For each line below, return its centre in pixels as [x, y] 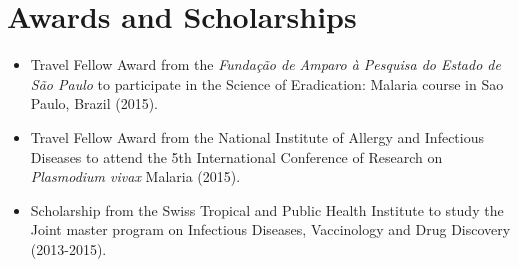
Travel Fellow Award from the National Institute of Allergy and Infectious [257, 136]
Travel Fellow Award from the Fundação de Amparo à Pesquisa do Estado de [265, 64]
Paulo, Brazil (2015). [94, 103]
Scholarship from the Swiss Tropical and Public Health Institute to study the [267, 209]
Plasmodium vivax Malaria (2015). [135, 176]
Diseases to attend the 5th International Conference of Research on [236, 156]
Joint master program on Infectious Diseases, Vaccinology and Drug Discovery [270, 229]
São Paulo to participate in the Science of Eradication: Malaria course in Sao [267, 83]
